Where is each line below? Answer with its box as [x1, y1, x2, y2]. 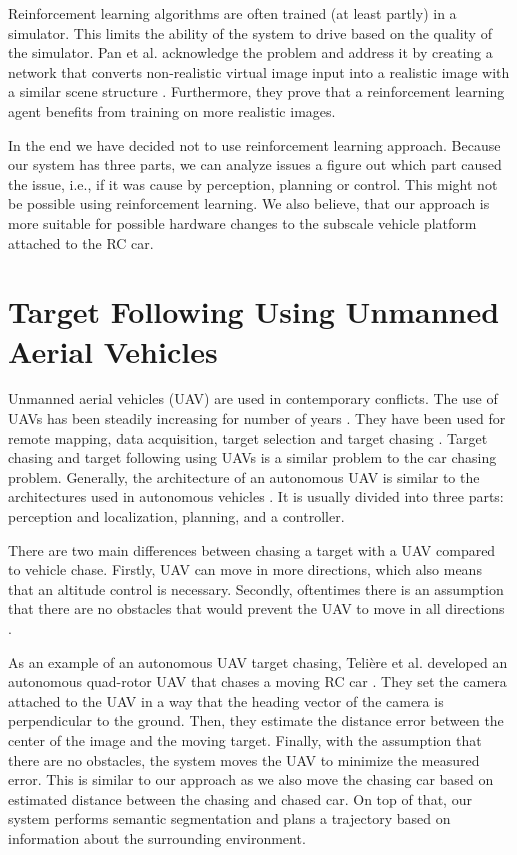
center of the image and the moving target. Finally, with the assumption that [8, 729, 482, 750]
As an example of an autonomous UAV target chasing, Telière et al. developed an [8, 651, 508, 672]
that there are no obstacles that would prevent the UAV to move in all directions [8, 598, 505, 619]
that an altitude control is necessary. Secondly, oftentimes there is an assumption [8, 578, 504, 599]
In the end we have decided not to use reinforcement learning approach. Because [8, 134, 501, 155]
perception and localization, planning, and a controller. [8, 506, 345, 526]
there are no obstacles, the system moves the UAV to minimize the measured [8, 749, 480, 770]
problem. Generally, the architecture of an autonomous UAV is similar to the [8, 466, 480, 487]
